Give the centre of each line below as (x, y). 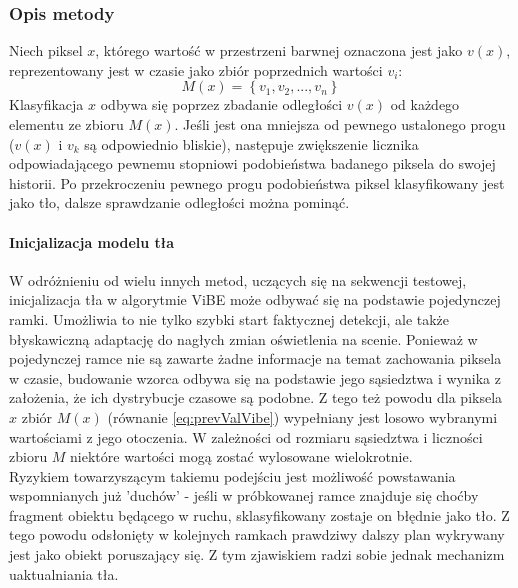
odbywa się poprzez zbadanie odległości (221, 104)
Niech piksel (46, 50)
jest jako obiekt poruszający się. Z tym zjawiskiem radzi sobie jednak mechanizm (257, 554)
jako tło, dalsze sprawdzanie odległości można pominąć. (179, 202)
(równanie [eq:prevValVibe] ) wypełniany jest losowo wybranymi (302, 416)
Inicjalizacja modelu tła (92, 241)
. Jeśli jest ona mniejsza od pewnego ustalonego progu (340, 124)
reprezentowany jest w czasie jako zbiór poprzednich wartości (196, 69)
